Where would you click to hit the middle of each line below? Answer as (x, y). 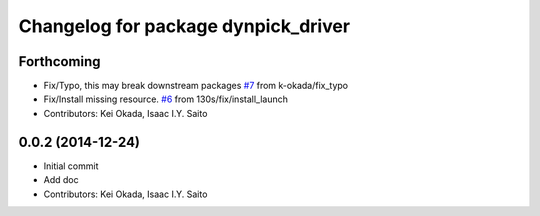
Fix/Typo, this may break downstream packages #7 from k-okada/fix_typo (196, 86)
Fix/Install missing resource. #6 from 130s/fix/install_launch (166, 99)
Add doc (61, 180)
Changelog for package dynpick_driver (184, 26)
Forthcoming (59, 61)
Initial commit (71, 166)
